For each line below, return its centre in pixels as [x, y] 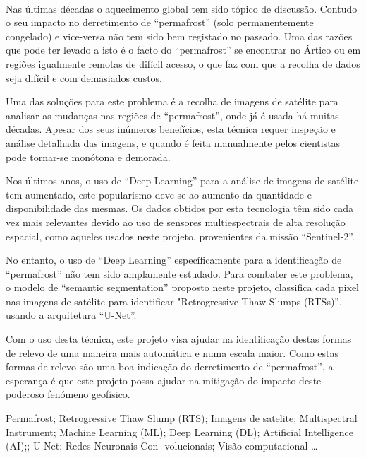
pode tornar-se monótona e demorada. [88, 157]
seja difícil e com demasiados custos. [84, 77]
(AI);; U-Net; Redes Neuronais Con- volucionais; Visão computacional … [162, 446]
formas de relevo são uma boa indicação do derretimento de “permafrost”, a [170, 366]
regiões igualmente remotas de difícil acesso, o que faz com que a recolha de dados [183, 63]
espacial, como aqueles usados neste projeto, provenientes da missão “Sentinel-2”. [180, 236]
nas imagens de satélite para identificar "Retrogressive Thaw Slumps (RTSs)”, [174, 301]
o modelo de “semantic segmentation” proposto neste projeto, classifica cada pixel [182, 287]
